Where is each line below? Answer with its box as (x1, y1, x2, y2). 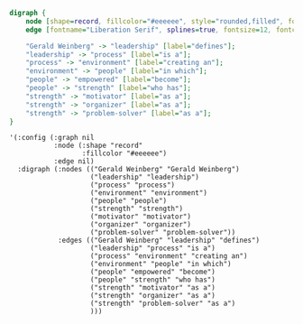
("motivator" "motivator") (89, 212, 192, 221)
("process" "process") (89, 181, 176, 190)
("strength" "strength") (89, 204, 183, 214)
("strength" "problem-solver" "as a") (89, 299, 236, 309)
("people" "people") (89, 197, 168, 206)
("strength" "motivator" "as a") (89, 283, 216, 292)
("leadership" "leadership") (89, 172, 200, 182)
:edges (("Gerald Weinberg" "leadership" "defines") (57, 236, 260, 245)
